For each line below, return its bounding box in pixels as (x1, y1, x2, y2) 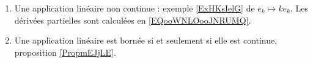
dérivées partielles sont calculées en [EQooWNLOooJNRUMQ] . (14, 13, 251, 26)
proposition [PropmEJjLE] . (14, 45, 116, 58)
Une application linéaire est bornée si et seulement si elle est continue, (14, 34, 278, 47)
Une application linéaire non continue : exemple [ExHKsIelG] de (14, 2, 255, 14)
